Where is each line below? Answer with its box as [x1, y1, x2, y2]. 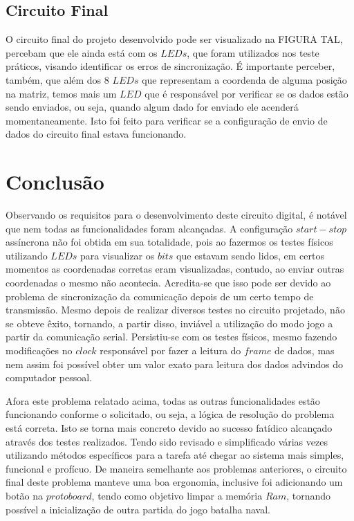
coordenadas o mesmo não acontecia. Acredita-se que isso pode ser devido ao [6, 275, 331, 290]
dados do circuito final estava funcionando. [6, 127, 187, 141]
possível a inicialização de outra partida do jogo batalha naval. [6, 502, 270, 516]
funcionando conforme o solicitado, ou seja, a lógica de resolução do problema [6, 407, 335, 421]
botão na [6, 488, 44, 502]
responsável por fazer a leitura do [100, 343, 241, 358]
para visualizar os [80, 248, 155, 262]
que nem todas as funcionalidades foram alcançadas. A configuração [6, 221, 293, 235]
